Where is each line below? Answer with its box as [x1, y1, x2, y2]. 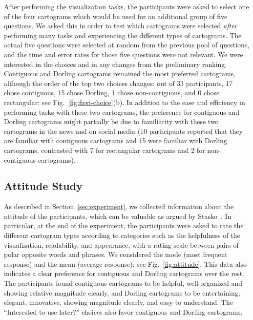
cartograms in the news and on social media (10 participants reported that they [4, 126, 243, 136]
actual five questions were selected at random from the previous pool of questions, [4, 40, 250, 50]
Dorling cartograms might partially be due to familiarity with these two [4, 116, 219, 127]
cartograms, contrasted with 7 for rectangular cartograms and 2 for [4, 145, 205, 155]
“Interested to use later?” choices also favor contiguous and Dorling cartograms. [4, 306, 243, 317]
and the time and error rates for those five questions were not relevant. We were [4, 49, 243, 59]
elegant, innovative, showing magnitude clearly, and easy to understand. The [4, 297, 233, 307]
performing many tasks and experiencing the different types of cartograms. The [4, 30, 242, 40]
